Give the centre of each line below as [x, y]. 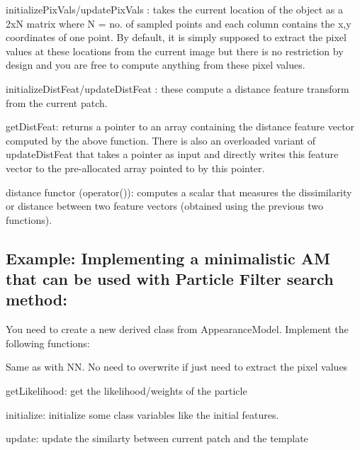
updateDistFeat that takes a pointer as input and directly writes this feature [172, 154]
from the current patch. [57, 102]
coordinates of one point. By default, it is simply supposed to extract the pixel [176, 37]
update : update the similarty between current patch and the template [157, 438]
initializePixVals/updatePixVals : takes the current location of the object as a [175, 9]
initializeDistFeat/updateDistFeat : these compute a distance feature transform [178, 88]
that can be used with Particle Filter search [170, 279]
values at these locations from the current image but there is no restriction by [175, 51]
